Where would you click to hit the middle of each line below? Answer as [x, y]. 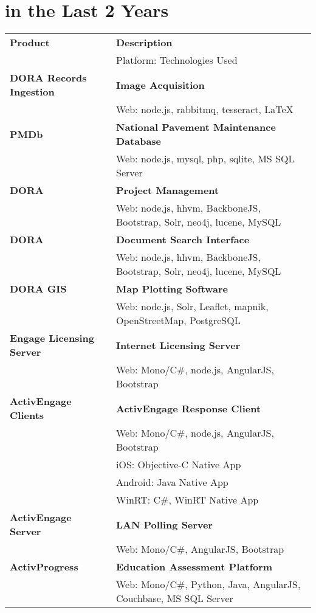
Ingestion [32, 92]
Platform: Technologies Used [177, 60]
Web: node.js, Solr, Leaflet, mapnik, [192, 306]
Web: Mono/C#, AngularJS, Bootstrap [200, 549]
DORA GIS [38, 289]
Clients [27, 415]
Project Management [168, 190]
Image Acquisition [160, 85]
